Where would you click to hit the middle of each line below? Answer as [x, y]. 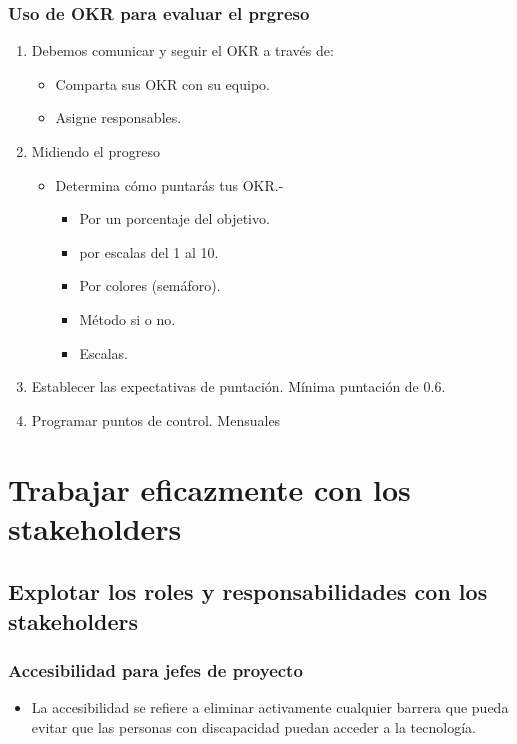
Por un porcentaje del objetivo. [174, 218]
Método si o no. [127, 318]
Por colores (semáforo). [150, 285]
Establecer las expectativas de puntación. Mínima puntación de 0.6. [238, 386]
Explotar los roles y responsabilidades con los [248, 591]
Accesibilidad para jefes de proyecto [155, 670]
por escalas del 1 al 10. [149, 251]
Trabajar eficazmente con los [209, 488]
